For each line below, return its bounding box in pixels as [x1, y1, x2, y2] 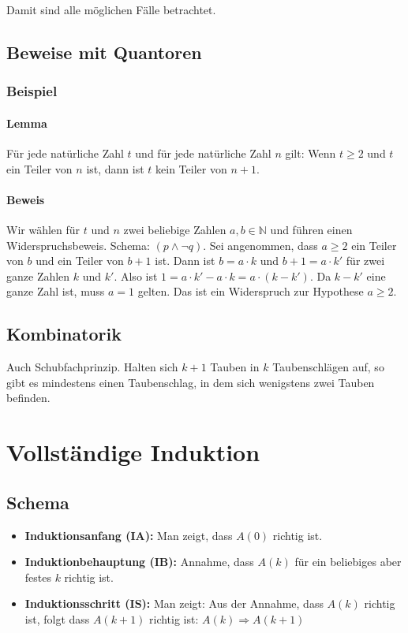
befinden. [6, 389, 51, 406]
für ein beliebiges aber [294, 553, 402, 570]
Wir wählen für [6, 222, 80, 237]
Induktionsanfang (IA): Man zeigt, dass [24, 527, 233, 543]
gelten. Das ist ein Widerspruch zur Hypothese [137, 283, 364, 300]
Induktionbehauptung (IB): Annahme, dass [24, 553, 254, 570]
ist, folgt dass [24, 610, 90, 627]
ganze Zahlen [6, 267, 70, 284]
